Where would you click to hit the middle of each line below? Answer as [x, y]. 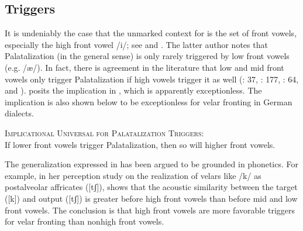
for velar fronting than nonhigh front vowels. [85, 221]
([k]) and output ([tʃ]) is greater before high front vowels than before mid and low [151, 198]
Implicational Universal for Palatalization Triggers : [104, 132]
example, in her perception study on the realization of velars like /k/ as [133, 175]
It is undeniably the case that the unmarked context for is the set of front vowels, [151, 33]
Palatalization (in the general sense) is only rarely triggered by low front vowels [147, 56]
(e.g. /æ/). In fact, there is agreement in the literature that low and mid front [144, 67]
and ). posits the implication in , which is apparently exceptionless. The [133, 90]
